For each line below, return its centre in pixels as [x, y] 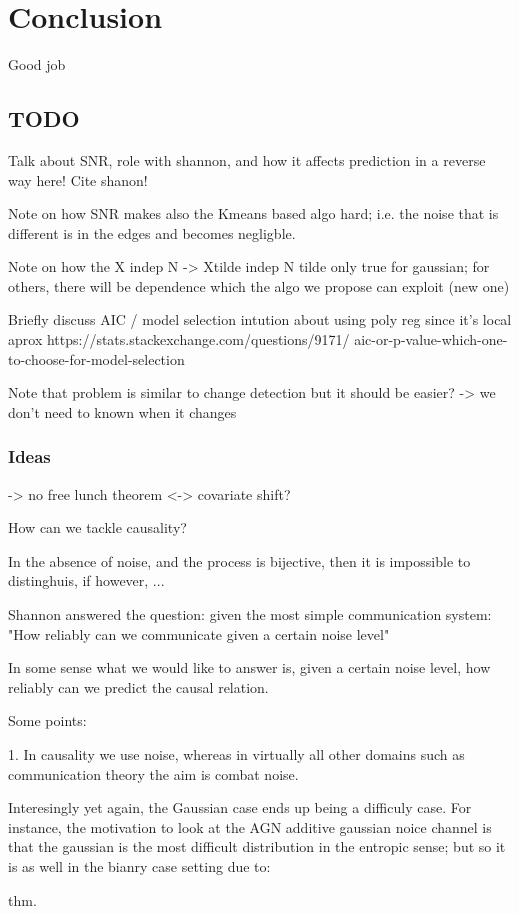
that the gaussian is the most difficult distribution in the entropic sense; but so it [257, 846]
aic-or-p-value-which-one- [431, 339]
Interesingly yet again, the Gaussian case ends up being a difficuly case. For [240, 807]
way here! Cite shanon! [78, 179]
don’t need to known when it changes [122, 411]
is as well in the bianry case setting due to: [139, 865]
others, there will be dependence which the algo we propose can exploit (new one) [259, 285]
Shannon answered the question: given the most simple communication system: [250, 614]
